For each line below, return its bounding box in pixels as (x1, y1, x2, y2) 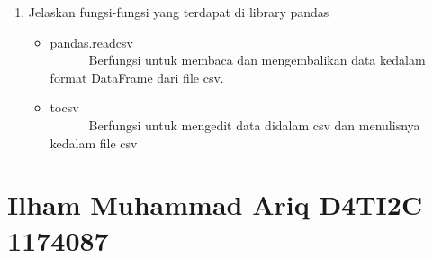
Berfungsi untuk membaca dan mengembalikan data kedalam (88, 50, 426, 69)
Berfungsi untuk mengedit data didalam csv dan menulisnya (88, 116, 420, 135)
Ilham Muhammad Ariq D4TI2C (7, 186, 423, 223)
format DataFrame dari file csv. (50, 67, 224, 86)
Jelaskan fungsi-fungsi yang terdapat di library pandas (28, 3, 329, 21)
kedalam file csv (50, 133, 138, 152)
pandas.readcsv (50, 32, 133, 51)
